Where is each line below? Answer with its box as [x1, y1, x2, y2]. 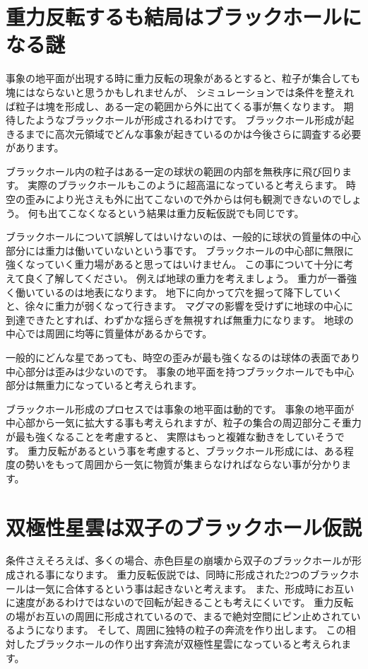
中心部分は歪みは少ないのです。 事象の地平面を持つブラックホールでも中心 [6, 363, 355, 378]
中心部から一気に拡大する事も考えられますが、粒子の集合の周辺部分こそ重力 [6, 415, 362, 430]
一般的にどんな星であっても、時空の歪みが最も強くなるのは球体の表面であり [6, 350, 360, 364]
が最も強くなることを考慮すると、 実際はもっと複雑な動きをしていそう [6, 429, 335, 443]
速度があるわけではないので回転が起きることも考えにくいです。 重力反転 [15, 595, 354, 610]
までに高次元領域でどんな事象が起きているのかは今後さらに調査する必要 [25, 126, 362, 141]
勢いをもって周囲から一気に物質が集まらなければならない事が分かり [25, 457, 342, 472]
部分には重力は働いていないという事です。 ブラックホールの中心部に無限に [6, 243, 354, 257]
